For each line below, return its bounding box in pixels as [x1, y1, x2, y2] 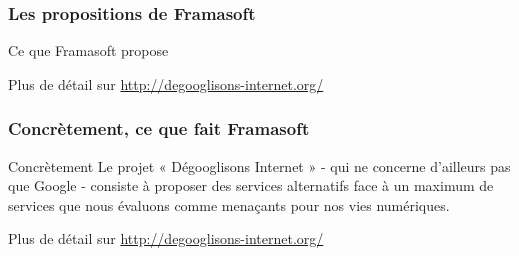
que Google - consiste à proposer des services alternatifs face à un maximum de [8, 175, 494, 196]
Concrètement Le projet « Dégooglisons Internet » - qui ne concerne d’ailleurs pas [8, 155, 511, 176]
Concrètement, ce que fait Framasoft [8, 116, 310, 141]
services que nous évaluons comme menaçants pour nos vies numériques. [8, 194, 450, 215]
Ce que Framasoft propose [8, 40, 169, 61]
